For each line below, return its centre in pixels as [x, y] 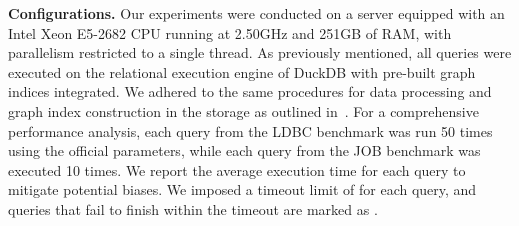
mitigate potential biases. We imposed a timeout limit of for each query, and [242, 189]
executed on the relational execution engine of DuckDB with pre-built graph [242, 71]
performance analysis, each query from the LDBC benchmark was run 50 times [250, 130]
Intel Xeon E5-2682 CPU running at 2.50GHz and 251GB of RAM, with [230, 32]
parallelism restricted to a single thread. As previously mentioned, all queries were [260, 52]
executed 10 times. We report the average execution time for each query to [237, 169]
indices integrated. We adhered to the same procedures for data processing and [250, 91]
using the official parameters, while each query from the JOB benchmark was [244, 150]
